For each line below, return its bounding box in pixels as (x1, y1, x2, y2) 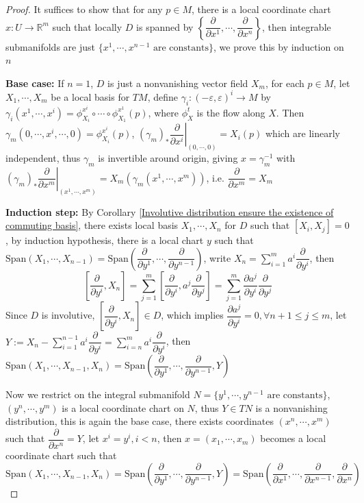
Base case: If (5, 75, 64, 90)
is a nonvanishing (255, 400, 328, 415)
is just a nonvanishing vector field (107, 75, 248, 90)
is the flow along (196, 105, 265, 119)
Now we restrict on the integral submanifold (5, 387, 190, 402)
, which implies (161, 308, 224, 322)
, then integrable (261, 19, 331, 34)
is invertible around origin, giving (98, 151, 238, 165)
